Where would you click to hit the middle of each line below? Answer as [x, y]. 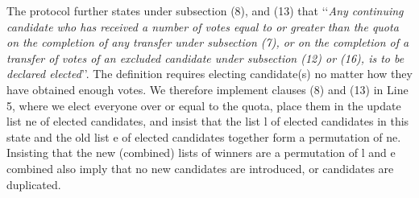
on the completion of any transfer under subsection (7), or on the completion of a [208, 42]
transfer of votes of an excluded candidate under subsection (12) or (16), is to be [205, 58]
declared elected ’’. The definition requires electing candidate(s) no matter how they [209, 74]
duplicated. [34, 184]
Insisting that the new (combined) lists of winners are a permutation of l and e [201, 153]
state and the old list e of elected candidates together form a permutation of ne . [204, 136]
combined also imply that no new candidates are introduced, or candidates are [200, 168]
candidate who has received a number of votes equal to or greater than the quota [203, 26]
